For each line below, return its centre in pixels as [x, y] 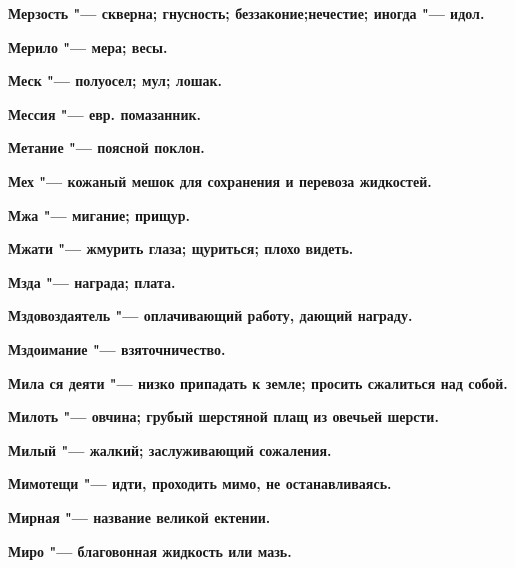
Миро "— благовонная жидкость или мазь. [150, 550]
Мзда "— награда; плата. [92, 281]
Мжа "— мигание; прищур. [99, 214]
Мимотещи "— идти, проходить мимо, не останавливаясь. [200, 483]
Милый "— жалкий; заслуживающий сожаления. [170, 449]
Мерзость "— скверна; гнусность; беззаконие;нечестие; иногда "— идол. [246, 13]
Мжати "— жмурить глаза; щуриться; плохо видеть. [181, 248]
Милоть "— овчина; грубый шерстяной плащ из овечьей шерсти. [223, 416]
